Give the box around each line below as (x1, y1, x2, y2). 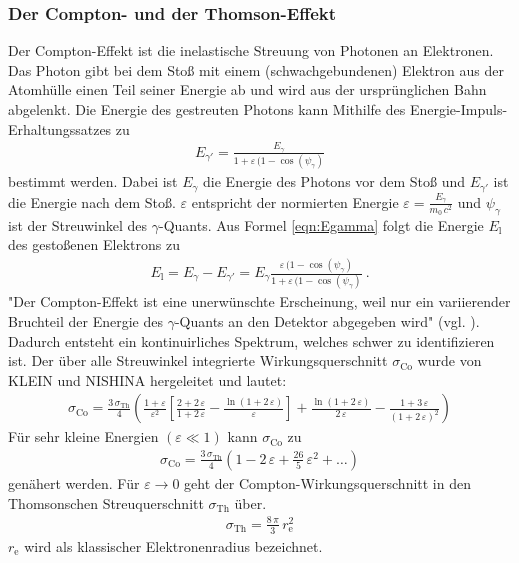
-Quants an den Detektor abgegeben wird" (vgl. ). (174, 310, 480, 331)
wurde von (417, 350, 482, 371)
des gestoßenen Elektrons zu (8, 234, 180, 255)
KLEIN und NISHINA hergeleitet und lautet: (8, 369, 287, 390)
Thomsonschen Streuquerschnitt (8, 492, 204, 513)
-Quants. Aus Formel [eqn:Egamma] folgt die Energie (159, 214, 484, 235)
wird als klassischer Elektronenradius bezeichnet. (24, 535, 323, 556)
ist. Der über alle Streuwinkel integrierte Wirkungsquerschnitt (8, 350, 388, 371)
